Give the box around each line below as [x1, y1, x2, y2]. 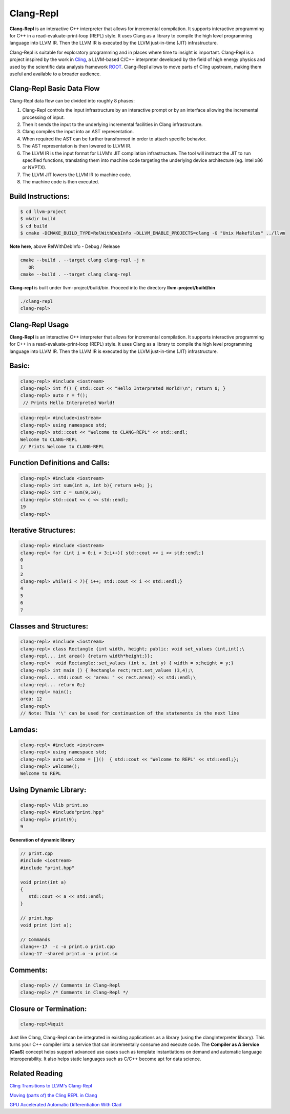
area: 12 [20, 696, 43, 702]
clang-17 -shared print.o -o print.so [20, 951, 118, 957]
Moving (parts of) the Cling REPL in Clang [9, 1092, 97, 1098]
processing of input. [22, 114, 65, 120]
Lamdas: [9, 725, 38, 734]
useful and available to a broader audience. [9, 71, 101, 77]
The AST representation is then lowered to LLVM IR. [22, 143, 132, 149]
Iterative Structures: [9, 526, 76, 535]
